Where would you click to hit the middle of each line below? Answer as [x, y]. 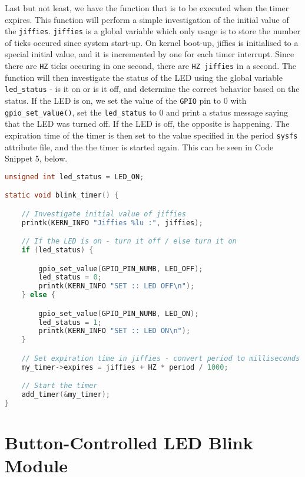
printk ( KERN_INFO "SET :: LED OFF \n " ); [117, 286]
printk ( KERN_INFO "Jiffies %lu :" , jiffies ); [112, 223]
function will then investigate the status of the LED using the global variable [144, 77]
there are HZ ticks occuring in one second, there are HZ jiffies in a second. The [151, 66]
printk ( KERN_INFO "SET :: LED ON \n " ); [115, 331]
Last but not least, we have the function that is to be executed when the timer [147, 8]
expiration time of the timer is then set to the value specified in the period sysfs [151, 135]
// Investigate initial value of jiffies [104, 214]
